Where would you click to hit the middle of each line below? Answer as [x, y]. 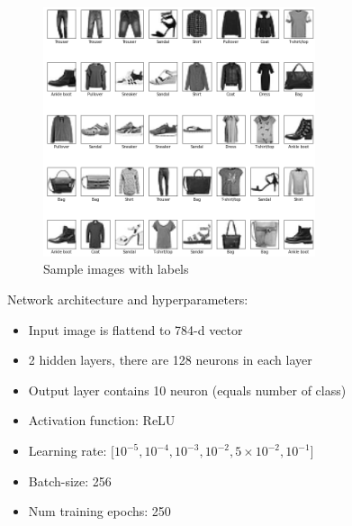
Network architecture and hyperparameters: [128, 299]
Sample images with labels [116, 269]
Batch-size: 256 [70, 481]
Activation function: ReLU [102, 420]
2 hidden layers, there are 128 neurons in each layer [170, 360]
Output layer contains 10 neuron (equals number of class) [187, 390]
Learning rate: [68, 451]
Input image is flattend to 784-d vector [135, 329]
